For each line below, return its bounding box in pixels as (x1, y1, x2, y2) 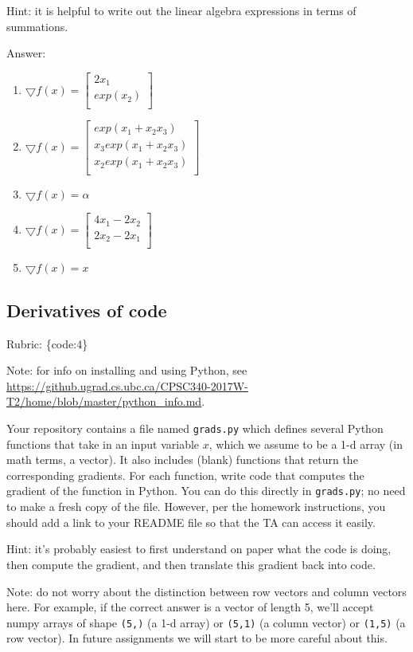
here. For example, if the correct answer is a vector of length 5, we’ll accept (6, 599, 374, 615)
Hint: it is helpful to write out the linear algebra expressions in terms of (6, 2, 357, 18)
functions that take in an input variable (6, 435, 200, 452)
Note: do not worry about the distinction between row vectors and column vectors (6, 583, 407, 599)
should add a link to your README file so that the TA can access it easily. (6, 513, 376, 530)
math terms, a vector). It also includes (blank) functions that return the (6, 451, 358, 468)
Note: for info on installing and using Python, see (6, 362, 247, 379)
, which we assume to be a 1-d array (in (208, 435, 403, 452)
